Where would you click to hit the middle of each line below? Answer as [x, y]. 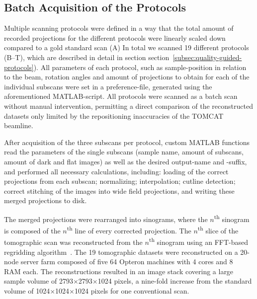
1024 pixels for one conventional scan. [132, 291]
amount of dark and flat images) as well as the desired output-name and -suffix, [126, 161]
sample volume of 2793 [39, 281]
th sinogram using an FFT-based [199, 241]
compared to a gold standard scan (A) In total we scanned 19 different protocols [127, 47]
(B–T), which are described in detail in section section [87, 57]
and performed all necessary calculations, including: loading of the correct [116, 171]
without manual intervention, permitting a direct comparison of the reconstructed [128, 106]
